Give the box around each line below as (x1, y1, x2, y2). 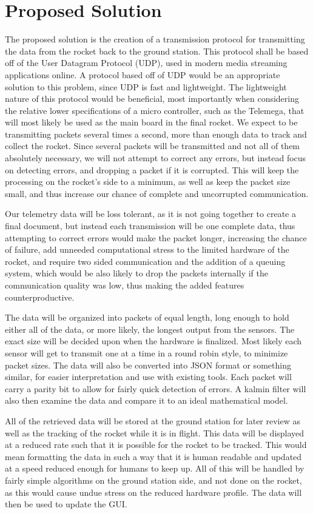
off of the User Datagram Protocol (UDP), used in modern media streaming (5, 56, 288, 69)
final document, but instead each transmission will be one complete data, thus (5, 219, 295, 232)
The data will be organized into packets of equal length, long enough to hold (5, 311, 289, 324)
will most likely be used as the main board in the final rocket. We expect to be (5, 116, 298, 128)
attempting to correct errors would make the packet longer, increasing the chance (5, 231, 307, 244)
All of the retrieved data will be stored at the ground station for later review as (5, 414, 301, 427)
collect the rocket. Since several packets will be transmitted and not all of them (5, 139, 300, 152)
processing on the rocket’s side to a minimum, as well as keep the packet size (5, 175, 291, 188)
